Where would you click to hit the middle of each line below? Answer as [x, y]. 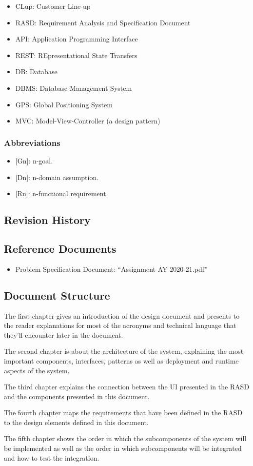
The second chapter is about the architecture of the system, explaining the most [124, 351]
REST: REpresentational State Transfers [76, 55]
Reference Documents [60, 248]
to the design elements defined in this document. [76, 422]
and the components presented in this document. [77, 396]
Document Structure [57, 295]
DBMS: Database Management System [74, 88]
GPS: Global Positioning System [64, 104]
